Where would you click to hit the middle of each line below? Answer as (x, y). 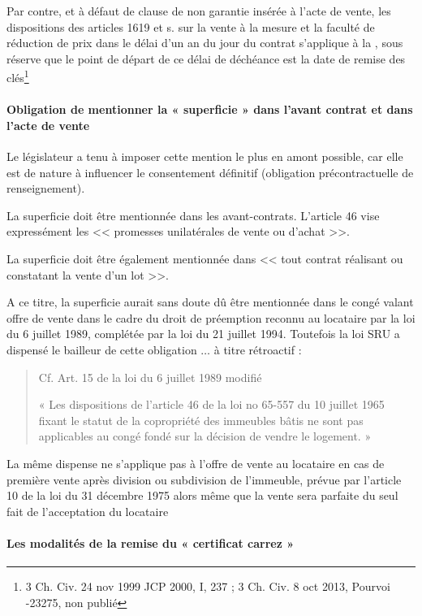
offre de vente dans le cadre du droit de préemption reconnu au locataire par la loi (211, 317)
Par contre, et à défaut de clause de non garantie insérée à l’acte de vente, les (199, 11)
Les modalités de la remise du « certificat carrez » (151, 542)
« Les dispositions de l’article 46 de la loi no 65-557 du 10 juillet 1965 (211, 404)
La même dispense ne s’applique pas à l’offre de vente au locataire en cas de (196, 463)
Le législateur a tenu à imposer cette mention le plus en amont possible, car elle (205, 156)
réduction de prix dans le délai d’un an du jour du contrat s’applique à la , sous (205, 43)
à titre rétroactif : (258, 349)
